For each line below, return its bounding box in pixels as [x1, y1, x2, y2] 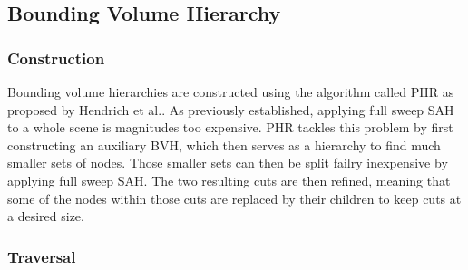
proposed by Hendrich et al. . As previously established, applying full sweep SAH [7, 100, 454, 119]
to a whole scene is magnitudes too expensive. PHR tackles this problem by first [7, 118, 453, 137]
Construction [7, 46, 105, 69]
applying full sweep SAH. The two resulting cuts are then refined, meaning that [7, 170, 451, 189]
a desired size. [7, 207, 84, 226]
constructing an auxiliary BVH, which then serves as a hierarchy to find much [7, 135, 441, 154]
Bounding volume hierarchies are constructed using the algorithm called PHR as [7, 82, 454, 101]
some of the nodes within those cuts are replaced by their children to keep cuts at [7, 188, 462, 207]
